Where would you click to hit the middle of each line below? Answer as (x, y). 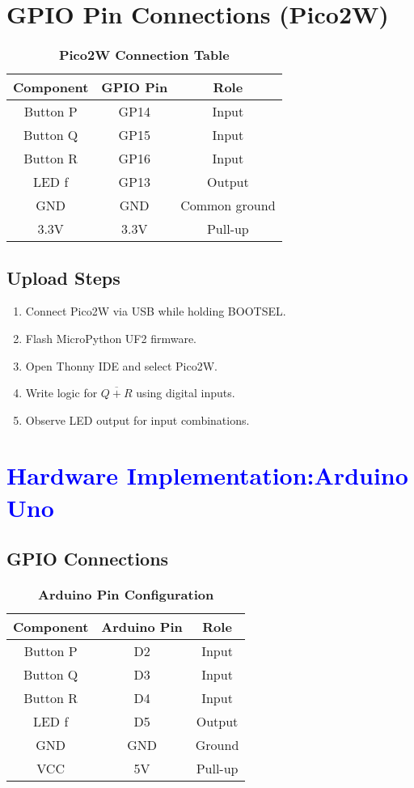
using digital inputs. (186, 393)
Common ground (228, 205)
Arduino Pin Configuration (126, 595)
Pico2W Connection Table (144, 55)
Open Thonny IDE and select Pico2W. (121, 365)
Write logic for (61, 393)
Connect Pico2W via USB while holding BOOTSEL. (156, 311)
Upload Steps (63, 277)
